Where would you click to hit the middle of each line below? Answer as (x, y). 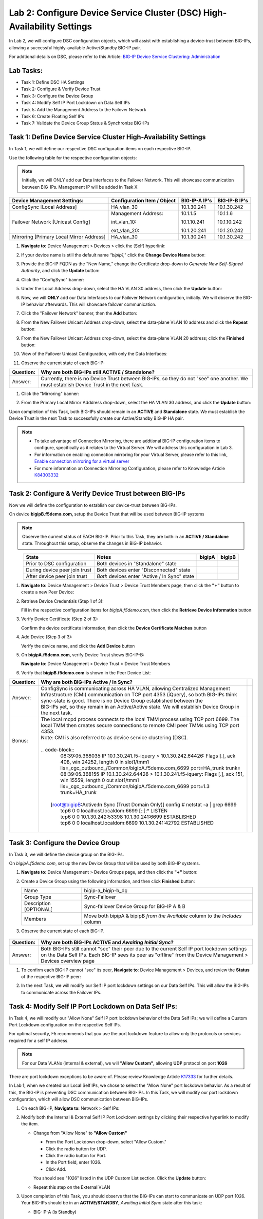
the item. (30, 1124)
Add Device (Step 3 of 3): (47, 637)
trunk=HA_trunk (78, 792)
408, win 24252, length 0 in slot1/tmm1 (105, 762)
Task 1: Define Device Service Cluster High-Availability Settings (107, 137)
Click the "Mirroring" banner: (50, 394)
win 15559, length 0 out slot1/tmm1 (100, 780)
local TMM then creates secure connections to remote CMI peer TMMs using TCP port (140, 726)
